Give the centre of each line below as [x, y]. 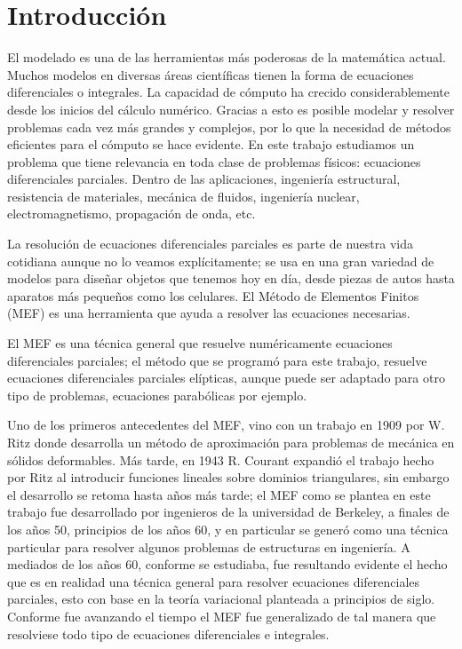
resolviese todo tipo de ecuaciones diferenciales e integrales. [168, 633]
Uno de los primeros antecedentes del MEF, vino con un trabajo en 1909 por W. [226, 425]
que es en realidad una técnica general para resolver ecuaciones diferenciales [214, 581]
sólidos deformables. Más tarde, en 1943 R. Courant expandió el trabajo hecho [221, 459]
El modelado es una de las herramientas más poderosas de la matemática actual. [227, 57]
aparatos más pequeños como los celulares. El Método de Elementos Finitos [213, 295]
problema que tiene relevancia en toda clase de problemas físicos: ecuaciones [214, 161]
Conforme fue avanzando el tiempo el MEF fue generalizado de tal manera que [222, 616]
